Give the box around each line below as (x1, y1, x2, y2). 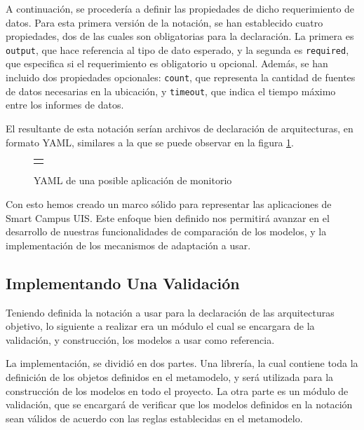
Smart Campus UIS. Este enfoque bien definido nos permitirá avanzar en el (6, 210, 330, 225)
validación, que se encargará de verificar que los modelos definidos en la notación (6, 397, 353, 412)
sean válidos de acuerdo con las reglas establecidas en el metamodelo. (6, 410, 303, 425)
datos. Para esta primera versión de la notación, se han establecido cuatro (6, 15, 323, 29)
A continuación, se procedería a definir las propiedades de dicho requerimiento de (6, 1, 355, 15)
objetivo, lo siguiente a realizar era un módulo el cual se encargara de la (6, 319, 315, 333)
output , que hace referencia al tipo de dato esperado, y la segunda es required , (6, 42, 349, 57)
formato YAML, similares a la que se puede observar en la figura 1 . (6, 134, 294, 149)
